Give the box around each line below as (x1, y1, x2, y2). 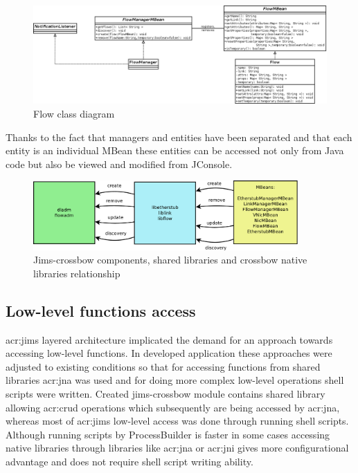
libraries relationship (33, 266, 120, 280)
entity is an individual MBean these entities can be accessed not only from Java (6, 143, 344, 158)
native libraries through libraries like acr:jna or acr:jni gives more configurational (6, 440, 349, 455)
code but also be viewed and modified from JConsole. (6, 156, 233, 171)
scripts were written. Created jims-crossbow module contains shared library (6, 387, 325, 400)
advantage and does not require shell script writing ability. (6, 454, 253, 468)
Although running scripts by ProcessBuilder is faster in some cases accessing (6, 427, 330, 441)
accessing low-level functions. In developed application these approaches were (6, 346, 332, 360)
